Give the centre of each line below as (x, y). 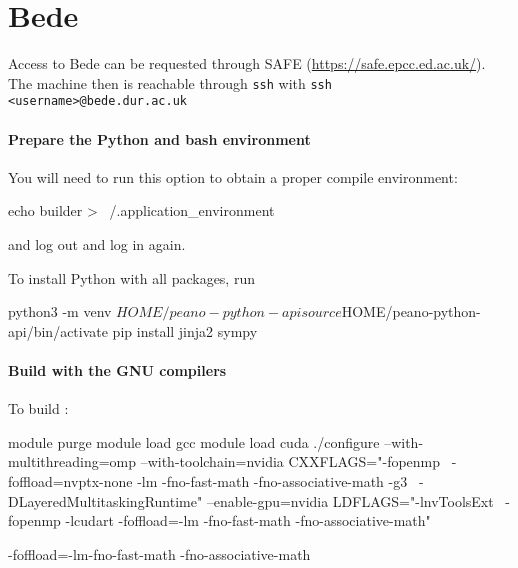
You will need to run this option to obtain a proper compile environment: (233, 176)
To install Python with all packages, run (131, 277)
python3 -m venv (60, 311)
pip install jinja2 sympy (185, 330)
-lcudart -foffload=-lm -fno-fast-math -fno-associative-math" (248, 520)
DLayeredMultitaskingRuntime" (105, 500)
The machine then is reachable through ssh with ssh (170, 82)
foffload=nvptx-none (70, 480)
